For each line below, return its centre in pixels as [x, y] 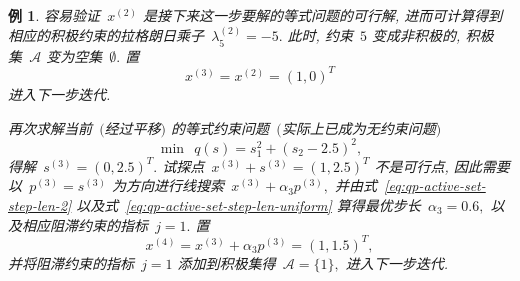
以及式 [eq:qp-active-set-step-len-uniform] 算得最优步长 [248, 204]
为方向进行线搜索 [168, 185]
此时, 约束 [320, 35]
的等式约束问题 [220, 127]
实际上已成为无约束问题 [358, 127]
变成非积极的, [416, 35]
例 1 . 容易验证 [54, 15]
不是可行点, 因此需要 [442, 165]
